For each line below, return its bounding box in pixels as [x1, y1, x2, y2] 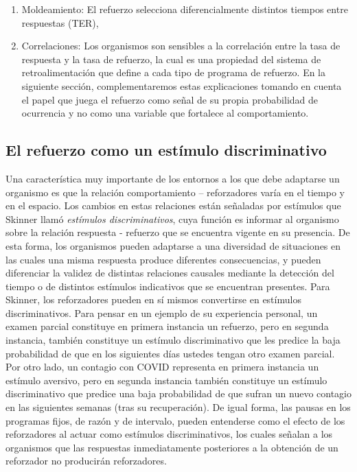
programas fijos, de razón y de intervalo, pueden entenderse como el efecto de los [5, 413, 345, 427]
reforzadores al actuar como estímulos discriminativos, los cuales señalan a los [5, 427, 333, 441]
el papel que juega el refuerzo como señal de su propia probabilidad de [21, 92, 319, 106]
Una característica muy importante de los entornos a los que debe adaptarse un [5, 171, 340, 185]
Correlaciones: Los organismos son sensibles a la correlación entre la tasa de [21, 38, 341, 53]
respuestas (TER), [21, 15, 99, 29]
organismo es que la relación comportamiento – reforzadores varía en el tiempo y [5, 185, 345, 199]
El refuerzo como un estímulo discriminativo [5, 139, 327, 161]
